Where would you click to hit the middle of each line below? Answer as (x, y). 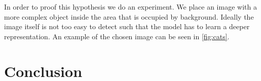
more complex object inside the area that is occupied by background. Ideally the (129, 16)
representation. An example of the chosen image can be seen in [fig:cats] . (117, 36)
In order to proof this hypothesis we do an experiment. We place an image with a (130, 7)
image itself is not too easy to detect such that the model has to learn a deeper (127, 26)
